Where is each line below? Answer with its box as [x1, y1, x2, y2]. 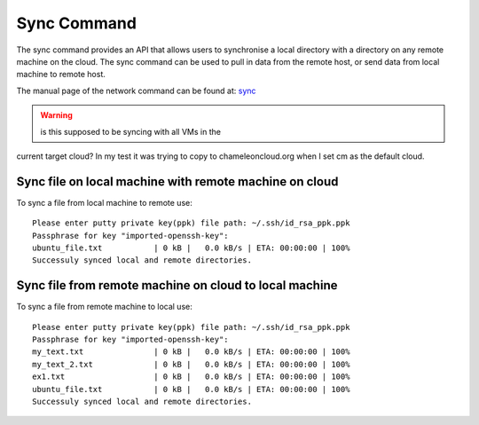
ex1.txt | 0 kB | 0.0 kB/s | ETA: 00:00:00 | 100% [32, 372, 350, 382]
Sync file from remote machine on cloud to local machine [16, 278, 338, 293]
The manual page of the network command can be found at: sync [16, 85, 256, 96]
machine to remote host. [16, 69, 106, 80]
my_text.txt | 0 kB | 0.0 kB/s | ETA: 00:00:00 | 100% [32, 347, 350, 357]
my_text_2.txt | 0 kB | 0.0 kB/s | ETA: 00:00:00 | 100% [32, 359, 350, 369]
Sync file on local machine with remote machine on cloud [16, 174, 339, 189]
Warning [40, 110, 73, 121]
